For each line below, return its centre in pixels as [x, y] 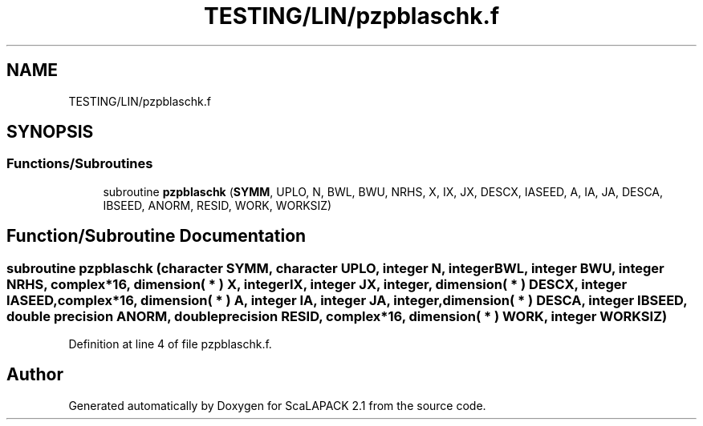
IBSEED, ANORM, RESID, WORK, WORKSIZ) [217, 205]
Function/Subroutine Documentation [156, 236]
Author [35, 375]
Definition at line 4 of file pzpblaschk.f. [170, 344]
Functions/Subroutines [80, 164]
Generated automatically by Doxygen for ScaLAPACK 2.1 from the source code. [277, 405]
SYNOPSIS [50, 132]
